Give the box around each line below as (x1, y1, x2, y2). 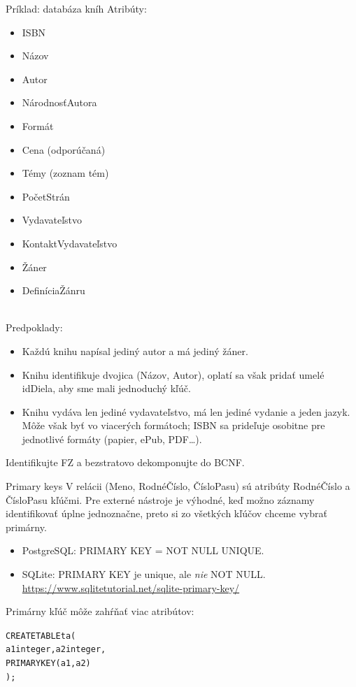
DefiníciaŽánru (22, 283, 85, 298)
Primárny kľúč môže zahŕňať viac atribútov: (6, 604, 194, 619)
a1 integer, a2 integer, (6, 644, 106, 655)
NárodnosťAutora (22, 95, 97, 110)
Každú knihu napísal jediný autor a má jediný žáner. (22, 343, 248, 358)
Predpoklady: (6, 320, 63, 335)
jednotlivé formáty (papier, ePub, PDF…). (22, 431, 202, 446)
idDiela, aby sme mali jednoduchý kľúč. (22, 381, 191, 396)
